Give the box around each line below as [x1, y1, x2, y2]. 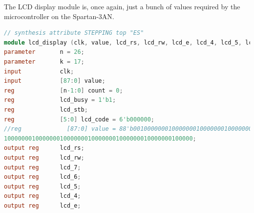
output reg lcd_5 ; [4, 183, 81, 190]
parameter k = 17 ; [4, 58, 85, 65]
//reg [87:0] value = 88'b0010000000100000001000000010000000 [4, 125, 253, 133]
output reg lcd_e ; [4, 202, 81, 209]
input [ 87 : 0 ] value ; [4, 77, 106, 85]
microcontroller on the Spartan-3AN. [4, 11, 114, 21]
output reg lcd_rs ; [4, 144, 85, 152]
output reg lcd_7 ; [4, 164, 81, 171]
